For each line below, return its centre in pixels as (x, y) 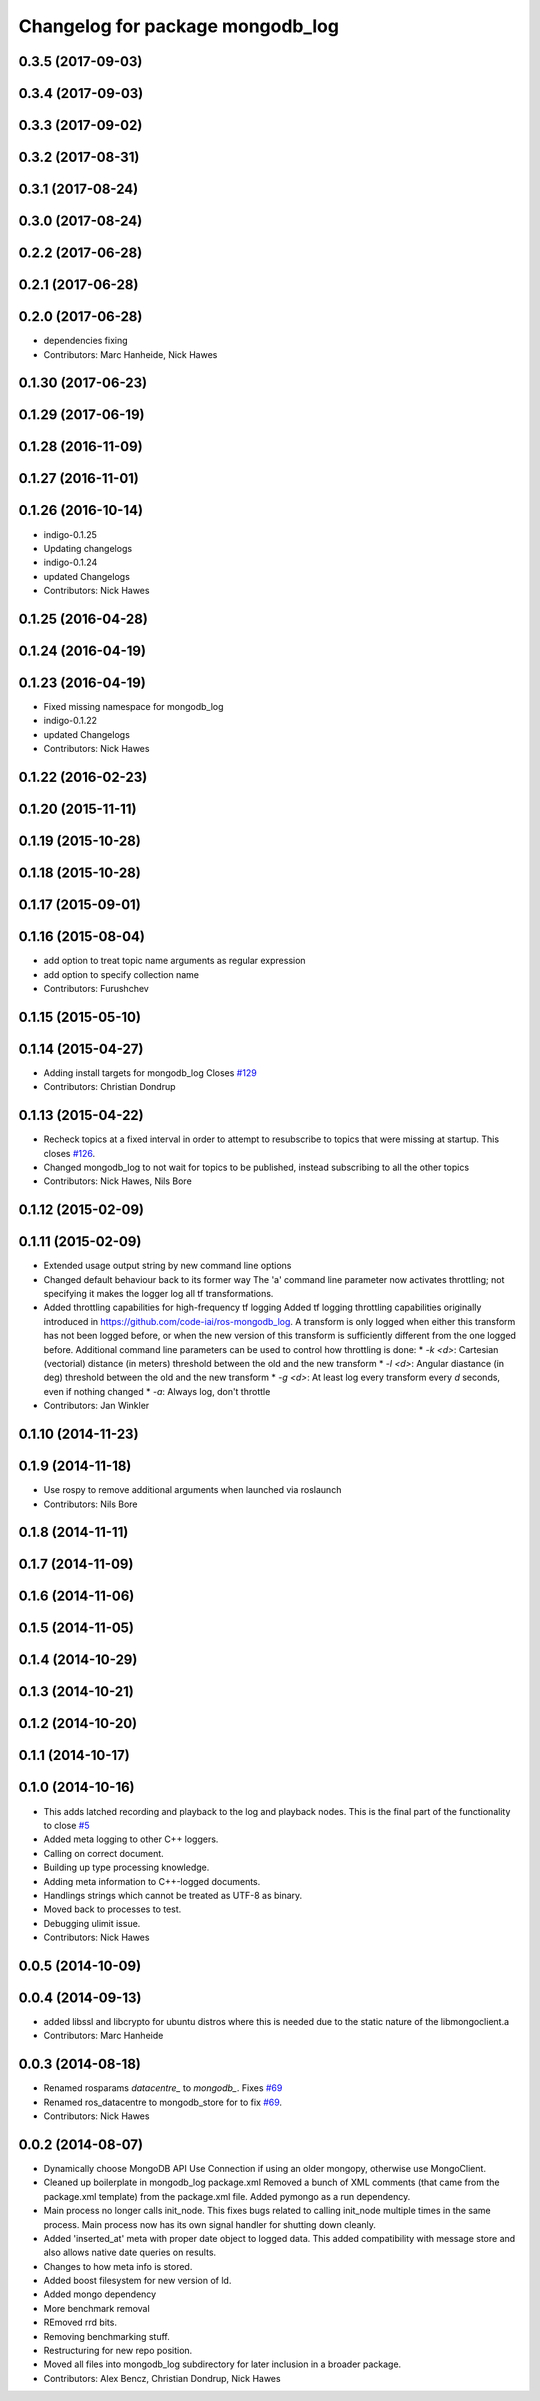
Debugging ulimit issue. (92, 1923)
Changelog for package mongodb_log (179, 26)
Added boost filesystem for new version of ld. (137, 2281)
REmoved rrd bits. (80, 2322)
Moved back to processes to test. (112, 1909)
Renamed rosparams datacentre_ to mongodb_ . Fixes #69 (163, 2088)
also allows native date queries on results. (130, 2252)
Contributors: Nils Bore (91, 1504)
